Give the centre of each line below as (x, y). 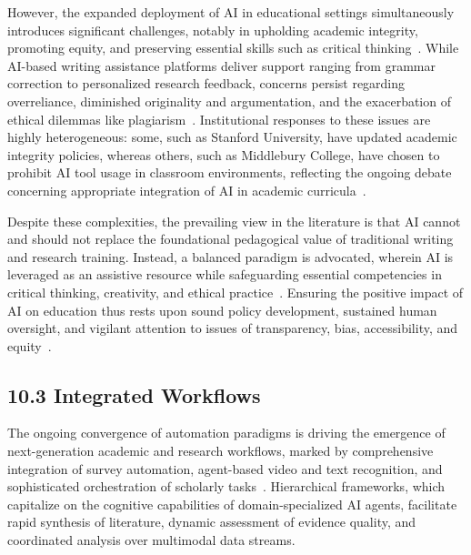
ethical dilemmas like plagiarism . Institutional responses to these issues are (219, 119)
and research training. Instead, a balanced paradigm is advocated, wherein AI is (230, 256)
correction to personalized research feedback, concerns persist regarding (206, 83)
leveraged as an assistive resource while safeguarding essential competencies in (225, 274)
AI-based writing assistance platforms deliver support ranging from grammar (221, 65)
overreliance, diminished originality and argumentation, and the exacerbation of (229, 101)
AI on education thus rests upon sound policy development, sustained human (222, 310)
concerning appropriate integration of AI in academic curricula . (187, 190)
